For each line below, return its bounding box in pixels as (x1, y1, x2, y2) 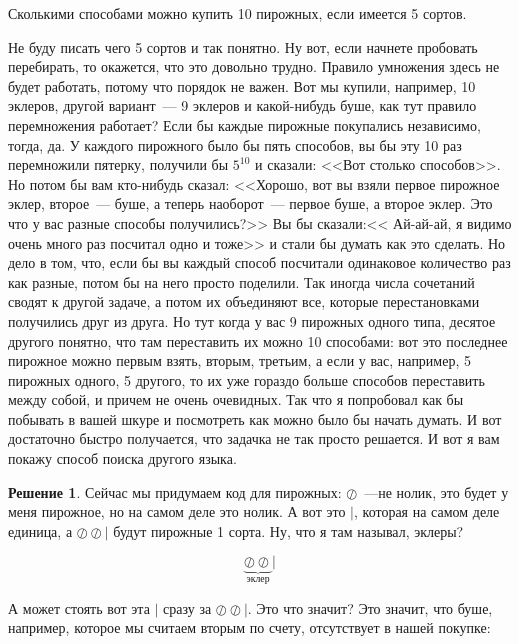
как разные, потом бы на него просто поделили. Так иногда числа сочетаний (8, 271, 475, 292)
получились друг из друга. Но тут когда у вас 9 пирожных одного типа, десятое (8, 310, 496, 331)
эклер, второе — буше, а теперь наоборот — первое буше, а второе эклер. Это (8, 193, 493, 214)
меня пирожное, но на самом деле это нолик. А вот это (8, 501, 346, 522)
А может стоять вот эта (8, 597, 150, 618)
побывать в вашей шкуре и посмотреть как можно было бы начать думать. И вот (8, 408, 502, 429)
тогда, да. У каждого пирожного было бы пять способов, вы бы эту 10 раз (8, 134, 462, 155)
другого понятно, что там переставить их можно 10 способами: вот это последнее (8, 330, 508, 351)
